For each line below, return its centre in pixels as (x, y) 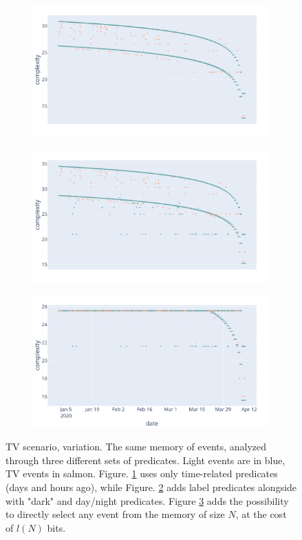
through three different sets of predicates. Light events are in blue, (145, 460)
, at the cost (261, 514)
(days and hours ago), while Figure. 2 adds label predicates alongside (151, 487)
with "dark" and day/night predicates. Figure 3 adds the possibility (147, 500)
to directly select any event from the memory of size (115, 514)
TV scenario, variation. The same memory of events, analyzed (136, 447)
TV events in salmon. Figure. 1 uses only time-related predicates (142, 473)
